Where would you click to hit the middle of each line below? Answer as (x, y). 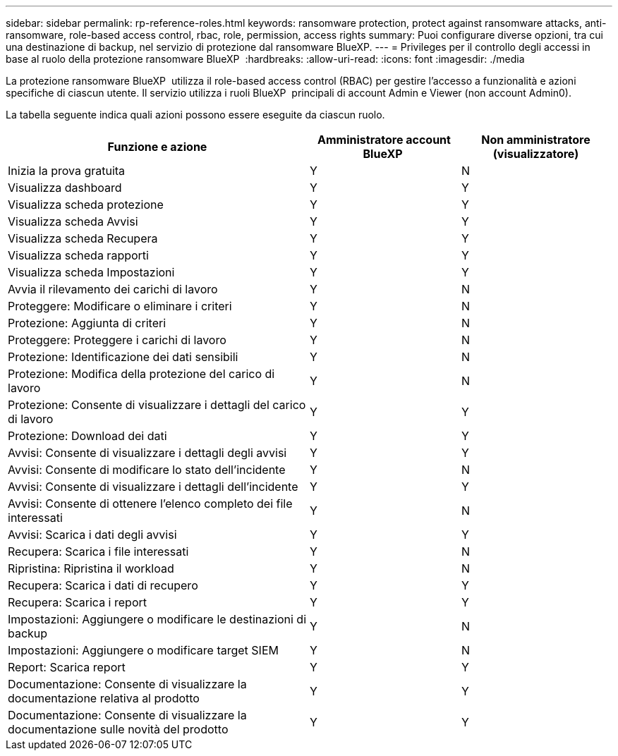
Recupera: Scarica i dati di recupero (103, 585)
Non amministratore (536, 140)
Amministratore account (384, 140)
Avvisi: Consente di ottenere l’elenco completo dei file (150, 504)
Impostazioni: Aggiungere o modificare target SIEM (143, 650)
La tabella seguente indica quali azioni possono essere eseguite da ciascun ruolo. (195, 115)
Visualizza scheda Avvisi (73, 221)
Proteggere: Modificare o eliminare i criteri (120, 306)
